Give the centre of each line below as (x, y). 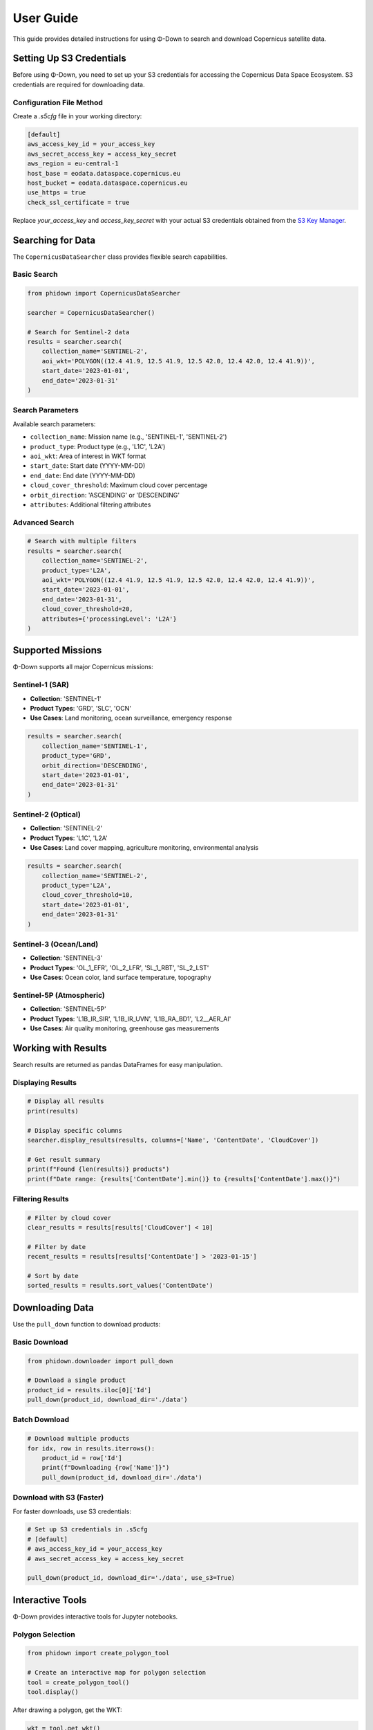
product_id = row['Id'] (82, 1458)
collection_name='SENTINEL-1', (95, 746)
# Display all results (66, 1101)
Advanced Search (44, 522)
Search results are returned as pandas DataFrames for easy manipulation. (118, 1064)
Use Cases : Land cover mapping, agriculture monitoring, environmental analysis (144, 848)
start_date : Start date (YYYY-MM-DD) (88, 466)
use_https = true (57, 193)
